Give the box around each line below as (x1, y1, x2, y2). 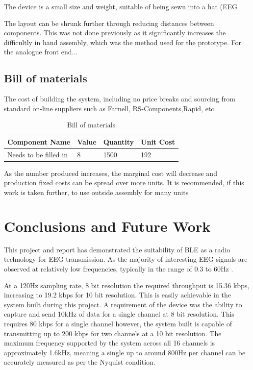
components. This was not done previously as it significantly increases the (4, 27, 226, 38)
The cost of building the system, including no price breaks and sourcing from (4, 94, 235, 104)
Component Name (7, 136, 71, 147)
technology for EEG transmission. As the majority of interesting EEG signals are (4, 254, 248, 264)
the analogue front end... (4, 47, 78, 57)
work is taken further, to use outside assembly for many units (4, 187, 189, 197)
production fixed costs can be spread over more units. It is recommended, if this (4, 177, 244, 188)
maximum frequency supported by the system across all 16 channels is (4, 338, 215, 348)
